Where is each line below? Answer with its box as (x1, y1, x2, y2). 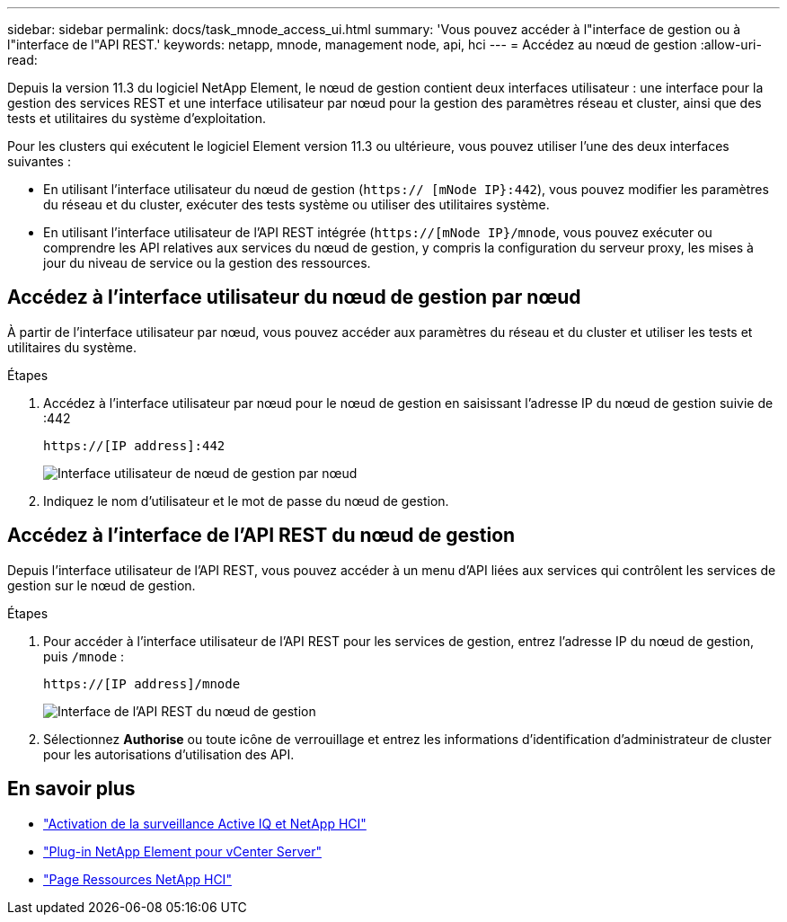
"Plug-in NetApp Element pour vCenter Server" (43, 843, 322, 859)
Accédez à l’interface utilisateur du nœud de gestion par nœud (7, 286, 581, 309)
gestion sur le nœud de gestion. (7, 577, 196, 593)
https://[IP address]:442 (43, 438, 225, 453)
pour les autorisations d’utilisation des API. (43, 746, 295, 762)
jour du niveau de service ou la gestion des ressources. (43, 255, 371, 270)
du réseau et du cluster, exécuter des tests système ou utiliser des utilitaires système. (43, 197, 550, 212)
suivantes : (7, 154, 71, 169)
